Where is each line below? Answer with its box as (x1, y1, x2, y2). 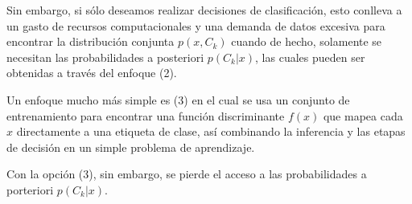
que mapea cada (323, 107, 403, 124)
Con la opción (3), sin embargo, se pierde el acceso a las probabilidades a (6, 165, 367, 182)
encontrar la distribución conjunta (6, 33, 175, 50)
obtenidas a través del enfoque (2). (6, 64, 177, 81)
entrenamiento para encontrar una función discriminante (6, 107, 285, 124)
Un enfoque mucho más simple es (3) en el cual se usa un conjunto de (6, 91, 350, 108)
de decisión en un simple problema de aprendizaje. (6, 138, 255, 155)
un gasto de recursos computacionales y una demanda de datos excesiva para (6, 17, 385, 34)
